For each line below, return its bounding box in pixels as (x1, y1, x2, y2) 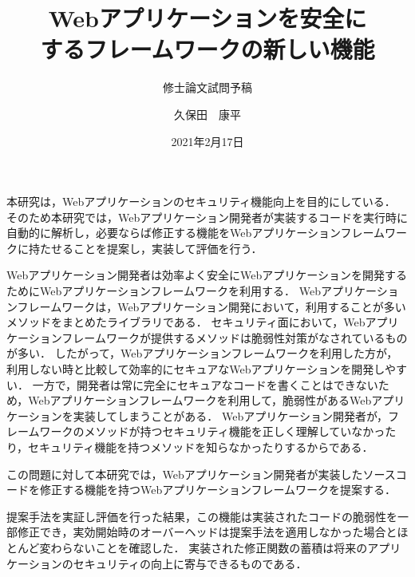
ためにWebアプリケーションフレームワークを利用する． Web (6, 283, 322, 299)
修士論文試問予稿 (163, 79, 252, 96)
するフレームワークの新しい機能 (40, 33, 375, 65)
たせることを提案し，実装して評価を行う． (39, 239, 263, 256)
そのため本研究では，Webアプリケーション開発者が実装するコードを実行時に (6, 208, 408, 225)
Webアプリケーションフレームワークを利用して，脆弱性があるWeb (28, 392, 372, 409)
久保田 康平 (174, 105, 241, 122)
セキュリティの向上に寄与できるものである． (73, 555, 307, 571)
